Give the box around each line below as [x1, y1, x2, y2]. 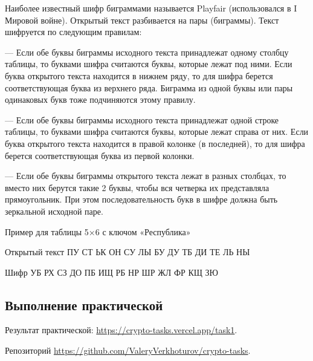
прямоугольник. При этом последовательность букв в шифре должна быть [5, 193, 278, 206]
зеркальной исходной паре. [5, 204, 103, 217]
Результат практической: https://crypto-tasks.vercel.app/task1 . [5, 324, 237, 336]
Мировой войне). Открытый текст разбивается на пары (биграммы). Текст [5, 13, 279, 26]
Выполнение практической [5, 295, 163, 314]
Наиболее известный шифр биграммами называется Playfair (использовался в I [5, 2, 297, 14]
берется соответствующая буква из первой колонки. [5, 149, 195, 161]
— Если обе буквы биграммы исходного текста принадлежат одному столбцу [5, 45, 289, 58]
